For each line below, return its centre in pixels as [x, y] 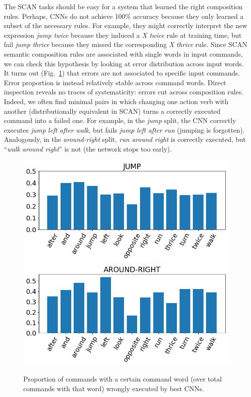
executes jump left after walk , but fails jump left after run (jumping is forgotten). [124, 130]
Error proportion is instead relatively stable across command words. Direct [115, 82]
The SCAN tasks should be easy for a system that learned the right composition [123, 6]
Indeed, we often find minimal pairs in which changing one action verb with [116, 101]
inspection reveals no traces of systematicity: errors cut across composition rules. [124, 92]
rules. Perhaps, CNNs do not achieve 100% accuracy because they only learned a [124, 16]
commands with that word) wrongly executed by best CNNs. [114, 388]
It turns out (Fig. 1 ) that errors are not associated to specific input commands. [122, 73]
